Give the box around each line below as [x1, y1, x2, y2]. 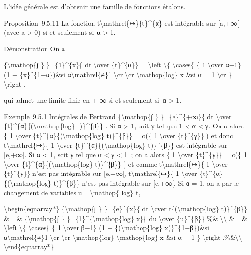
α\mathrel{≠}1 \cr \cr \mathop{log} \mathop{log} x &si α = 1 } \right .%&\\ [4, 232, 242, 242]
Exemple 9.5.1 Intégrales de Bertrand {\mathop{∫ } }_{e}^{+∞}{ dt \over [4, 111, 232, 121]
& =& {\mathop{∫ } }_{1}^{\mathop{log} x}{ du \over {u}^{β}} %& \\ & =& [4, 213, 248, 223]
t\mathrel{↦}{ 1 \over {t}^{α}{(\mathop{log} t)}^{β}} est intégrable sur [4, 140, 228, 150]
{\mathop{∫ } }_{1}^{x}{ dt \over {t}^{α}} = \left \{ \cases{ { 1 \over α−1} [4, 60, 241, 70]
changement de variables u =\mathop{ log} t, [4, 187, 141, 197]
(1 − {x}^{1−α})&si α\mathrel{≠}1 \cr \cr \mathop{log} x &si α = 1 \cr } [4, 69, 232, 79]
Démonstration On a [4, 43, 65, 53]
